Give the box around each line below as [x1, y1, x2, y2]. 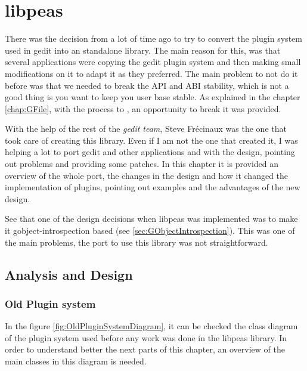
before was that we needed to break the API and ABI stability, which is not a [5, 79, 289, 91]
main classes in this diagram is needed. [5, 355, 147, 367]
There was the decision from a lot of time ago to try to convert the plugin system [5, 32, 302, 45]
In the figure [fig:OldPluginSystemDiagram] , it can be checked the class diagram [5, 320, 298, 332]
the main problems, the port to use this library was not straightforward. [5, 236, 268, 248]
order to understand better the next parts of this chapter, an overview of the [5, 343, 285, 355]
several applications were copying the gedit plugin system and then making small [5, 55, 301, 68]
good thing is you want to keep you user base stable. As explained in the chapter [5, 91, 300, 103]
